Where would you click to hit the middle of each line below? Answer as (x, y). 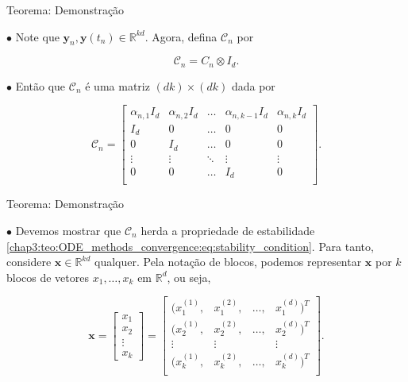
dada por (253, 85)
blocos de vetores (48, 277)
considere (29, 262)
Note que (37, 36)
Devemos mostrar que (68, 231)
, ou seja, (189, 277)
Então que (40, 85)
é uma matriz (117, 85)
